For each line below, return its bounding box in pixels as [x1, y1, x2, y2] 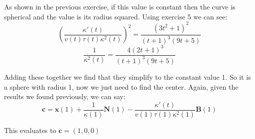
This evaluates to [4, 125, 56, 135]
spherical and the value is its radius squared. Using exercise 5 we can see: [4, 11, 228, 21]
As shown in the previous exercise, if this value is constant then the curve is [4, 1, 236, 11]
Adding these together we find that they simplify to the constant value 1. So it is [4, 71, 251, 82]
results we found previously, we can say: [4, 91, 126, 102]
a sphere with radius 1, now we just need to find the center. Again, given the [4, 81, 239, 92]
